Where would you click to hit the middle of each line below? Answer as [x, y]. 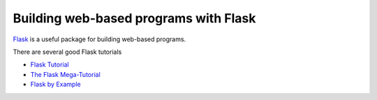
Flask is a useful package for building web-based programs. [99, 39]
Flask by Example [56, 85]
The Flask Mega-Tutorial [65, 74]
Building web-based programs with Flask [134, 18]
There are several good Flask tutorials [67, 52]
